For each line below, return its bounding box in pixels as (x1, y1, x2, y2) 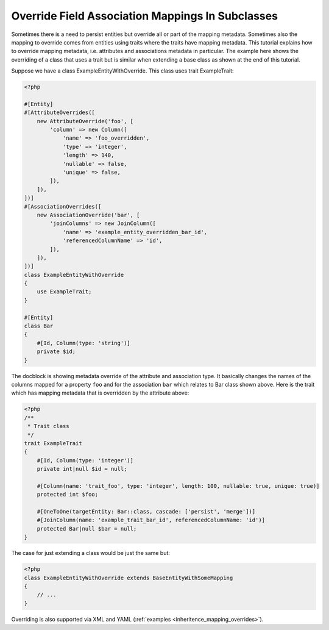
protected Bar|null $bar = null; (37, 525, 137, 532)
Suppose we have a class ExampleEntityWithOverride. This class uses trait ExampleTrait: (11, 67, 234, 74)
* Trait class (27, 423, 69, 430)
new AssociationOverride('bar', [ (37, 211, 140, 218)
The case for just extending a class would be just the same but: (11, 549, 171, 557)
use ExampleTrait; (37, 288, 92, 295)
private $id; (37, 348, 76, 355)
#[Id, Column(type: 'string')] (37, 339, 130, 346)
